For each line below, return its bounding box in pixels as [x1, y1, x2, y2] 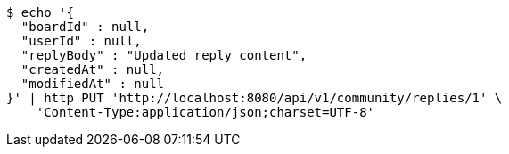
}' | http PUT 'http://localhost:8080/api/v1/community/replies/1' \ [6, 91, 503, 105]
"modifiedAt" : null [21, 77, 165, 91]
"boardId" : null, [21, 20, 150, 34]
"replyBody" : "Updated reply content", [21, 48, 308, 62]
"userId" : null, [21, 34, 142, 48]
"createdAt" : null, [21, 62, 165, 77]
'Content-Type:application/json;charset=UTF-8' [36, 105, 375, 119]
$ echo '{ [6, 5, 74, 20]
